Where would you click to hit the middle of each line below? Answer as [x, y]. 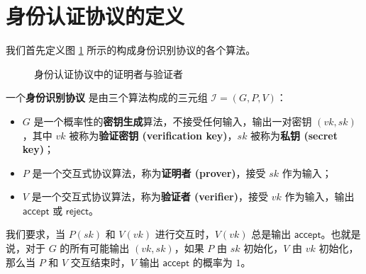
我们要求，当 [35, 234]
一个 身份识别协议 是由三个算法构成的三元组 [107, 97]
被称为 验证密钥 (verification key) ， [153, 135]
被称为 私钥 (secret [294, 135]
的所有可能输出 [95, 248]
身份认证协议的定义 [95, 16]
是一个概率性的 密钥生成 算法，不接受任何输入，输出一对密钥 [173, 121]
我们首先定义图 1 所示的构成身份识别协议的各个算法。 [131, 50]
